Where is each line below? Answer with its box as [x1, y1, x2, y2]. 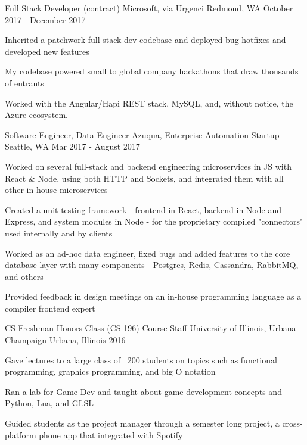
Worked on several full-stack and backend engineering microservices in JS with [5, 160, 292, 172]
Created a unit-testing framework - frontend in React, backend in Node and [5, 203, 281, 216]
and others [5, 270, 44, 282]
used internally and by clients [5, 226, 113, 239]
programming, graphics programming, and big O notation [5, 365, 216, 378]
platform [5, 428, 36, 441]
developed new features [5, 45, 89, 57]
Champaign [5, 334, 47, 346]
